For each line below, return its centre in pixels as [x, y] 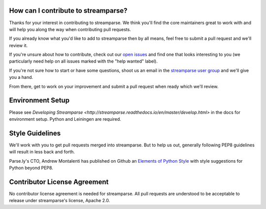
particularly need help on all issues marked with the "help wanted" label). [83, 61]
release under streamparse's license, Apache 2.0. [60, 201]
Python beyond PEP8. [31, 168]
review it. [18, 45]
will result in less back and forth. [42, 152]
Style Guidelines [35, 133]
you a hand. [21, 77]
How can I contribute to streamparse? [68, 11]
